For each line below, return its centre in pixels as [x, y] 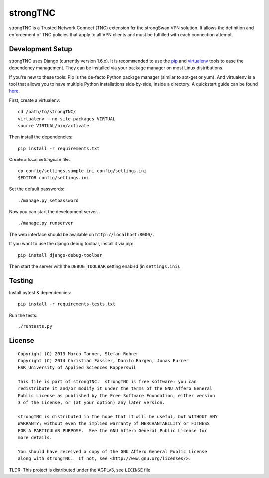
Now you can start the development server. [54, 212]
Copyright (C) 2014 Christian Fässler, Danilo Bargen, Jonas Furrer [103, 361]
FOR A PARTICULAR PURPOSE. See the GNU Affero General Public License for [113, 430]
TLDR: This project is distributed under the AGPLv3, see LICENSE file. [80, 470]
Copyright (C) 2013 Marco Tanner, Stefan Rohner [78, 354]
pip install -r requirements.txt [59, 148]
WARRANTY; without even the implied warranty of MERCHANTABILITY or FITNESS [114, 423]
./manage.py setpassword [48, 200]
